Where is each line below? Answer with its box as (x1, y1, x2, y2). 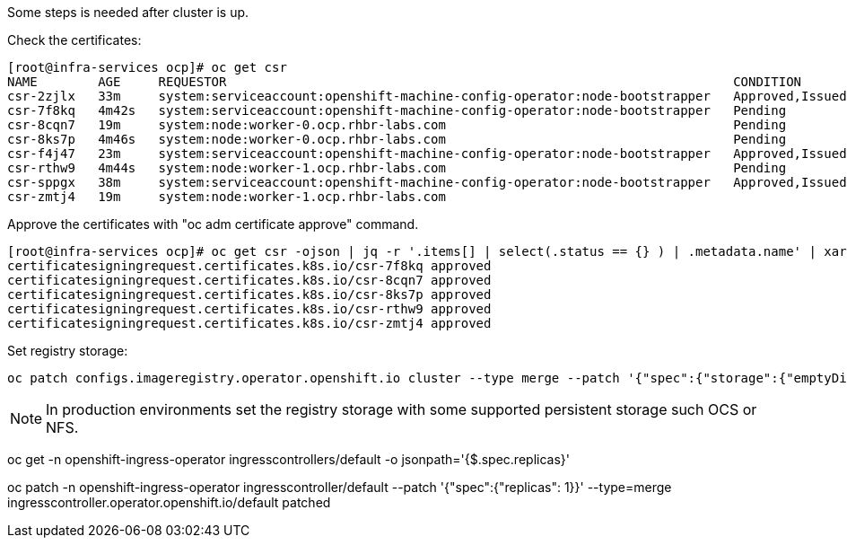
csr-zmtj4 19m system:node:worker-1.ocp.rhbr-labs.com (7, 189, 446, 204)
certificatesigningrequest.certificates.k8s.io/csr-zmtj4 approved (7, 316, 492, 330)
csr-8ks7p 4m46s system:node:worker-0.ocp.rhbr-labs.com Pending (7, 132, 787, 146)
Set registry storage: (7, 343, 128, 358)
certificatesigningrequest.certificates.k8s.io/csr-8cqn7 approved (7, 273, 492, 287)
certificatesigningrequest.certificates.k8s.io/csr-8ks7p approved (7, 287, 492, 302)
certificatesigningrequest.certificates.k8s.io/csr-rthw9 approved (7, 302, 492, 316)
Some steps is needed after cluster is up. (7, 4, 249, 20)
